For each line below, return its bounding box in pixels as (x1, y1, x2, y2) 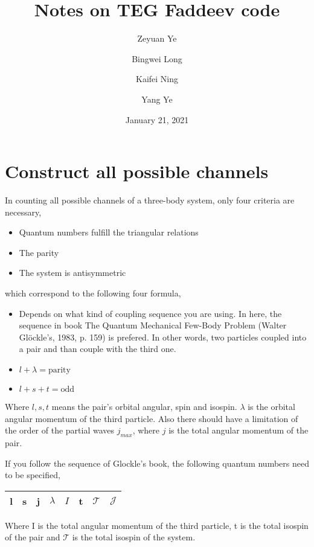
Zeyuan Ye (137, 32, 177, 45)
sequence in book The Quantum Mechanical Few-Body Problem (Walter (19, 319, 287, 331)
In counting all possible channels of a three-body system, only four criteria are (5, 194, 295, 206)
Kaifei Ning (135, 72, 178, 85)
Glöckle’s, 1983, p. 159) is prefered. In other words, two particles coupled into (19, 330, 307, 343)
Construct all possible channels (5, 159, 269, 184)
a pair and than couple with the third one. (19, 342, 176, 355)
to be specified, (5, 469, 60, 481)
